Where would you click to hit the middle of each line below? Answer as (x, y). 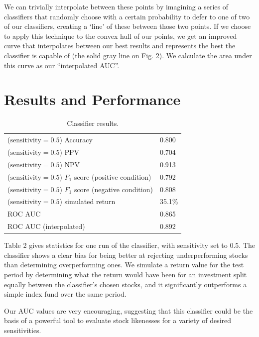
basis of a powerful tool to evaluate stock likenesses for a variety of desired (118, 320)
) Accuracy (76, 140)
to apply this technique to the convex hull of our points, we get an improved (121, 36)
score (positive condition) (113, 176)
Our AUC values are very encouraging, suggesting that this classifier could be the (129, 310)
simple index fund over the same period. (65, 294)
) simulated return (87, 201)
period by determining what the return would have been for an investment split (126, 274)
